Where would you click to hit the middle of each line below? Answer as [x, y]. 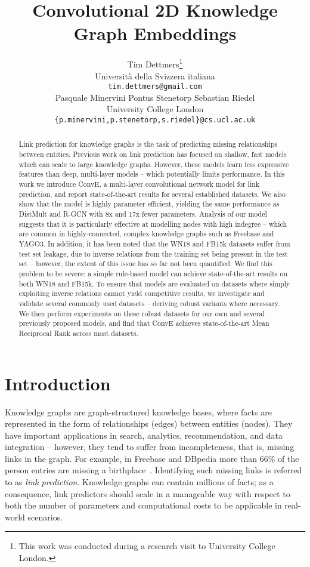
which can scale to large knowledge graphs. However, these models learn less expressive [154, 164]
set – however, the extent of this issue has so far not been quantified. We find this [145, 264]
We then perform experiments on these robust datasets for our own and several [142, 313]
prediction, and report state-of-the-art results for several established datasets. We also [152, 194]
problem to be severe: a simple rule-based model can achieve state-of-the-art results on [153, 273]
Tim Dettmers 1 [155, 63]
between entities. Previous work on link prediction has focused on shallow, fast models [153, 154]
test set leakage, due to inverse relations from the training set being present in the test [153, 253]
